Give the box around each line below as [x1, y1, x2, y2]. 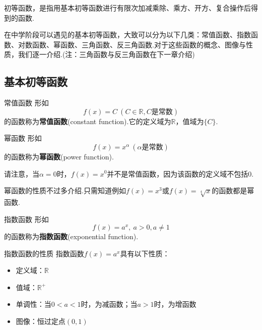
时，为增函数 [154, 299, 196, 309]
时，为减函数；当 [81, 299, 138, 309]
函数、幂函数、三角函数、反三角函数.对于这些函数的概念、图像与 [32, 39, 246, 49]
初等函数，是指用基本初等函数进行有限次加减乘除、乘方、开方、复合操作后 [4, 3, 251, 13]
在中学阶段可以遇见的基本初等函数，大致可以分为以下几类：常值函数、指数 [4, 29, 251, 40]
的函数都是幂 [212, 185, 254, 196]
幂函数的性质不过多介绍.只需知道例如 [4, 185, 126, 196]
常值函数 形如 [4, 97, 49, 108]
